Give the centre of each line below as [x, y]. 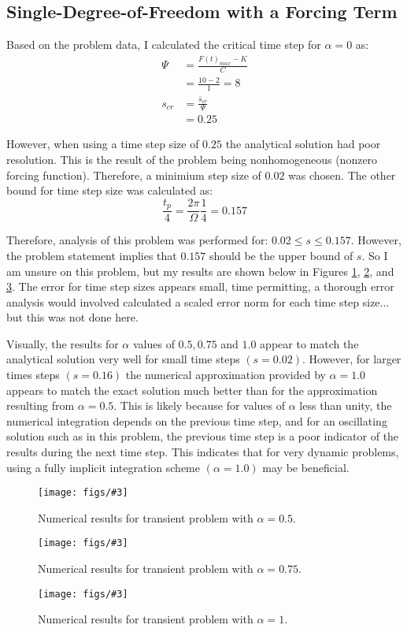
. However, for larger [351, 359]
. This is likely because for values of [200, 405]
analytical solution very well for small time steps [123, 359]
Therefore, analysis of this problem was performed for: [137, 240]
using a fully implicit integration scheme [103, 467]
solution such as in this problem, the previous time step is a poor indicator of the [203, 436]
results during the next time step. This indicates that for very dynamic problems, [203, 452]
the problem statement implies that [92, 255]
